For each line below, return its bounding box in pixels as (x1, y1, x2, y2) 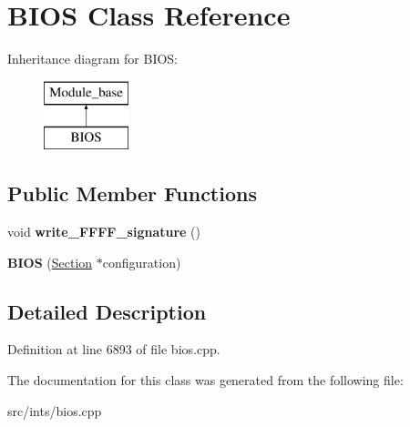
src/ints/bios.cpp (7, 401, 102, 420)
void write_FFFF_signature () (7, 222, 201, 241)
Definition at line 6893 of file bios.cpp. (7, 340, 220, 359)
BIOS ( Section (7, 252, 93, 271)
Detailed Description (7, 297, 207, 325)
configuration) (102, 252, 181, 271)
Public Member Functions (7, 179, 257, 208)
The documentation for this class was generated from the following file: (7, 371, 404, 390)
